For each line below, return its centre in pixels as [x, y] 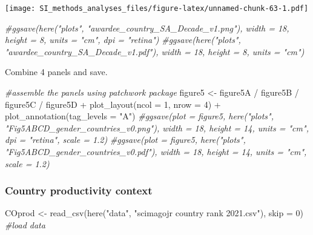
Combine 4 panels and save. [56, 72]
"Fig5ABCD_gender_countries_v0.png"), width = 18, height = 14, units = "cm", [157, 127]
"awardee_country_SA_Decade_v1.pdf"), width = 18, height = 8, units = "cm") [155, 51]
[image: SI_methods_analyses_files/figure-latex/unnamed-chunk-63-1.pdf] [157, 8]
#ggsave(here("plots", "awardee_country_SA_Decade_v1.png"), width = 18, [147, 28]
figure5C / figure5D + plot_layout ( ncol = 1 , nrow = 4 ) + [113, 104]
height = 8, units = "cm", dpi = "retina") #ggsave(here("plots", [123, 40]
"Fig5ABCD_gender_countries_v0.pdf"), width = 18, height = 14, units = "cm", [156, 151]
